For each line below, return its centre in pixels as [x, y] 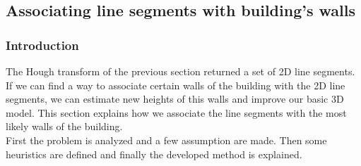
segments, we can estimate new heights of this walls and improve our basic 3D [175, 99]
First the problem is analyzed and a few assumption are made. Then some [166, 140]
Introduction [42, 45]
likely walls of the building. [64, 126]
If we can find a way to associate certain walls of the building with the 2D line [176, 85]
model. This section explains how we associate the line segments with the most [176, 112]
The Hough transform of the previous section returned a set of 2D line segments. [180, 71]
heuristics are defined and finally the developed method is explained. [154, 154]
